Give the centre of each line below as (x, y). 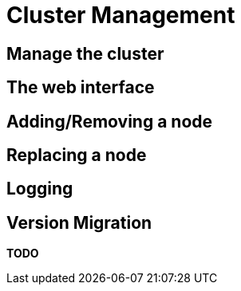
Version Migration (79, 222)
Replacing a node (77, 155)
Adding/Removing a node (110, 121)
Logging (40, 189)
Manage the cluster (85, 53)
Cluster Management (121, 15)
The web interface (81, 88)
